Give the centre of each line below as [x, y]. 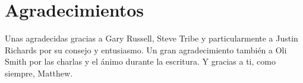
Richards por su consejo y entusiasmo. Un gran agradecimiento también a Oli [146, 50]
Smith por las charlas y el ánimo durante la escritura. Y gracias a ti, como [140, 61]
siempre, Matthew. [39, 73]
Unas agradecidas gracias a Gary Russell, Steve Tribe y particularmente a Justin [151, 38]
